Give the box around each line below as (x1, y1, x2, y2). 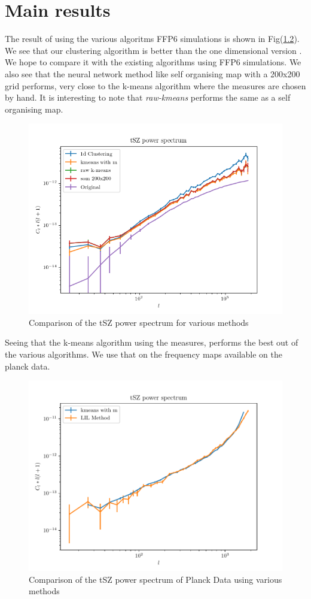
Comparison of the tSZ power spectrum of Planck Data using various (29, 573, 282, 585)
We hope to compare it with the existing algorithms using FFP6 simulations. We (5, 56, 301, 68)
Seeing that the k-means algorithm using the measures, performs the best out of (5, 336, 298, 349)
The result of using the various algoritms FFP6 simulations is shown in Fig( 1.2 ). (5, 32, 300, 45)
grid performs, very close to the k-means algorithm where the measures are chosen (5, 79, 306, 92)
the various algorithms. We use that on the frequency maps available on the (5, 348, 282, 361)
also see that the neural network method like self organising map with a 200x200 (5, 67, 300, 80)
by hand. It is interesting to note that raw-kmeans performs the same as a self (5, 91, 291, 104)
